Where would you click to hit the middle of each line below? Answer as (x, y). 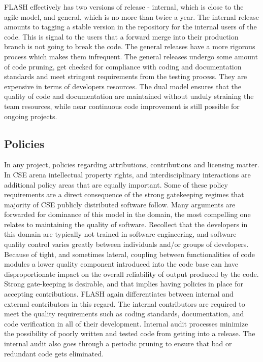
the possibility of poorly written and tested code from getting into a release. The (130, 333)
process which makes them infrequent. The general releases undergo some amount (131, 56)
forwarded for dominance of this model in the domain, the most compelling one (127, 214)
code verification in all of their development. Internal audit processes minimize (126, 323)
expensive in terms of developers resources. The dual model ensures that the (123, 86)
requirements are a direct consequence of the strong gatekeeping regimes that (124, 194)
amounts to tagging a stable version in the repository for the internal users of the (130, 27)
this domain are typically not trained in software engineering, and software (120, 234)
